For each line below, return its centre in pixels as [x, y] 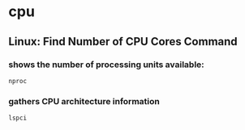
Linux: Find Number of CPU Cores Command [123, 42]
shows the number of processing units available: [106, 65]
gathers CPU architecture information [84, 101]
